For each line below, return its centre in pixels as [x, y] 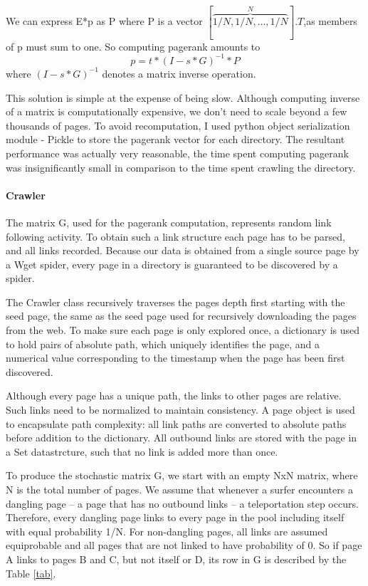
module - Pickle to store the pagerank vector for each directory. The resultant [175, 139]
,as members [330, 21]
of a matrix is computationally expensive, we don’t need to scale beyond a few [177, 111]
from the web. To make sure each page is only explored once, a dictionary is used [183, 330]
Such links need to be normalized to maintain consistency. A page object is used [180, 410]
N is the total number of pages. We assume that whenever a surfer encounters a [179, 490]
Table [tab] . [31, 573]
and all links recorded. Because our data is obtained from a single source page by [183, 250]
